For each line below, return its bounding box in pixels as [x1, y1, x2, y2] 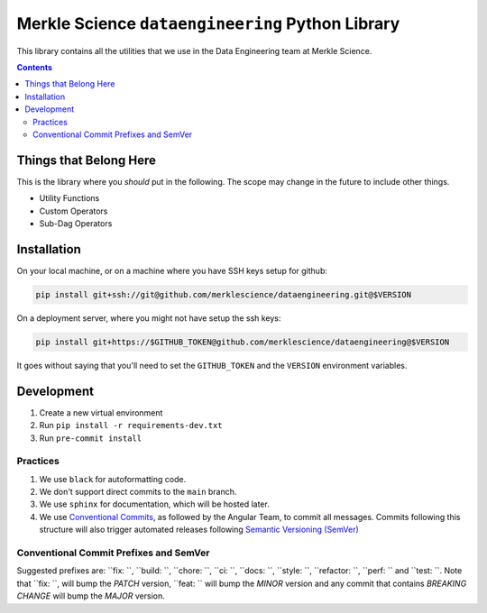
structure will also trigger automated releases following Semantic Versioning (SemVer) [39, 524, 360, 535]
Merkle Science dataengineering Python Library [16, 14, 400, 33]
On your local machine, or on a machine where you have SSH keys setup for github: [16, 265, 328, 276]
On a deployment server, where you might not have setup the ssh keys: [16, 312, 281, 324]
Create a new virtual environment [39, 407, 163, 418]
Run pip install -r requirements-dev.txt [39, 420, 223, 431]
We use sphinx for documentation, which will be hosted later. [39, 499, 270, 509]
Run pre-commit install [39, 433, 142, 444]
